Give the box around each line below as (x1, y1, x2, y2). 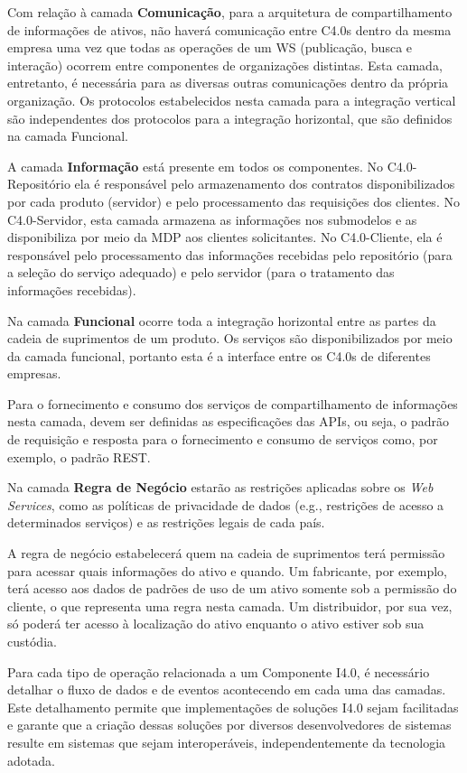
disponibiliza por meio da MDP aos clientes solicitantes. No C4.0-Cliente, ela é (7, 228, 443, 247)
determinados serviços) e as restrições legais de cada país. (7, 513, 325, 532)
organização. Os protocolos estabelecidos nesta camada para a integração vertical (7, 90, 456, 109)
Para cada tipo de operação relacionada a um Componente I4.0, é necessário (7, 662, 430, 681)
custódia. (7, 632, 57, 650)
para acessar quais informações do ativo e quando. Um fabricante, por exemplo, (7, 561, 448, 580)
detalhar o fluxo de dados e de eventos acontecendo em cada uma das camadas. (7, 680, 446, 699)
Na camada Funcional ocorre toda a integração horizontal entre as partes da (7, 311, 436, 330)
